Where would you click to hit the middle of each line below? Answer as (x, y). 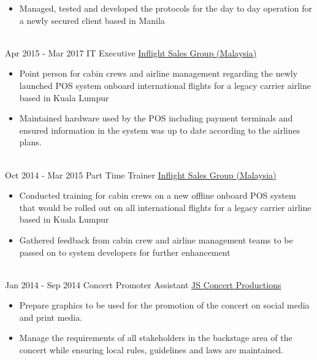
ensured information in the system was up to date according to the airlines (160, 130)
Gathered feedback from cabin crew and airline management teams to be (156, 239)
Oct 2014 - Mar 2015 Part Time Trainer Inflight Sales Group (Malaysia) (141, 174)
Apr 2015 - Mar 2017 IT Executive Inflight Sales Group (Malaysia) (131, 52)
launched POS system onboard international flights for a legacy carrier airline (165, 85)
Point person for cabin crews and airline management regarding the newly (158, 73)
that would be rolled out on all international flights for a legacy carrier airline (165, 207)
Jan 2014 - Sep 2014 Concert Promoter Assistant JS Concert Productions (143, 284)
